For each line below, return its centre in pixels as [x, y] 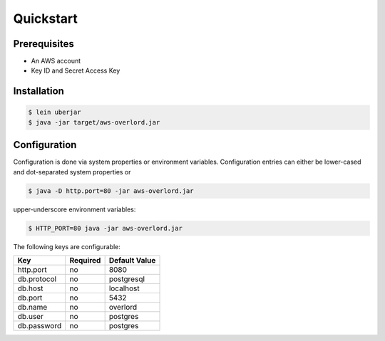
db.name [32, 308]
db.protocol [37, 279]
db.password [40, 326]
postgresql [127, 279]
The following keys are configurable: [67, 246]
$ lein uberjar [55, 112]
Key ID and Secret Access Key [76, 70]
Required [85, 261]
